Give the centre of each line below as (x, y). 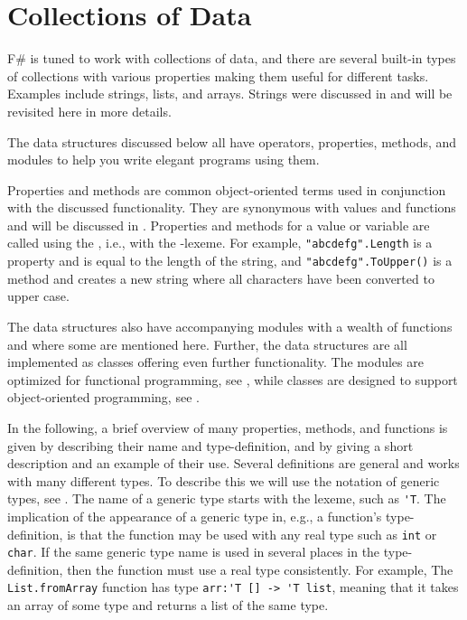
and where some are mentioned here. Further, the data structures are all (207, 344)
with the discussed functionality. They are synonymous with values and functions (232, 207)
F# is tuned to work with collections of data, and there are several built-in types (232, 58)
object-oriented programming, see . (103, 397)
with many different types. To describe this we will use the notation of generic (224, 480)
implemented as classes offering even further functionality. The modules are (215, 362)
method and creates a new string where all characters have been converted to (221, 278)
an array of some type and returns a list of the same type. (168, 605)
